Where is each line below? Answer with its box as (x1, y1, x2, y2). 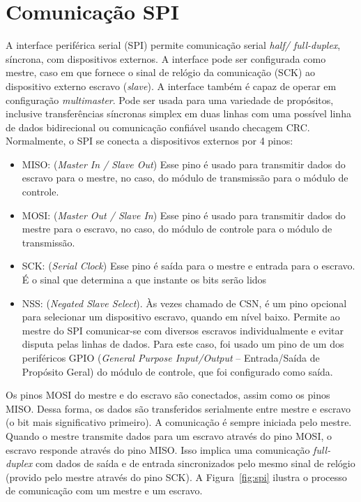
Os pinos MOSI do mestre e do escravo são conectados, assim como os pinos (6, 387, 330, 402)
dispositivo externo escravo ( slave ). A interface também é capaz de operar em (6, 78, 337, 93)
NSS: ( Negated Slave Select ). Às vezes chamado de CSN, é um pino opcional (22, 295, 347, 310)
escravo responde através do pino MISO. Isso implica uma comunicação (6, 442, 310, 457)
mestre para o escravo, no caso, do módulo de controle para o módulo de (22, 221, 332, 236)
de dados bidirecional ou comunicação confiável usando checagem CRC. (6, 119, 310, 134)
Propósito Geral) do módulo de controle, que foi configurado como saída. (22, 364, 333, 378)
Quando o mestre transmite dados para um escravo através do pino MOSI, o (6, 428, 332, 443)
